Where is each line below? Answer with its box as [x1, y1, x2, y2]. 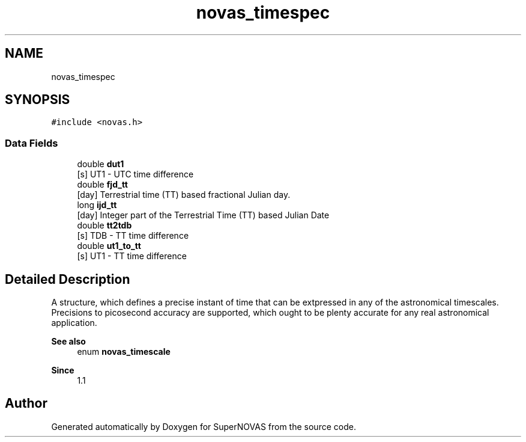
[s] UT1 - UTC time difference [77, 169, 194, 180]
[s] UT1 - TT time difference [77, 251, 187, 262]
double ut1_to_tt [77, 241, 141, 251]
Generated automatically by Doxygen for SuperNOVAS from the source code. [51, 421, 356, 432]
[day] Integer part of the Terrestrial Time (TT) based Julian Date [77, 210, 330, 221]
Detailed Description [5, 271, 130, 287]
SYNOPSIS [5, 92, 70, 108]
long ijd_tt [77, 200, 117, 210]
